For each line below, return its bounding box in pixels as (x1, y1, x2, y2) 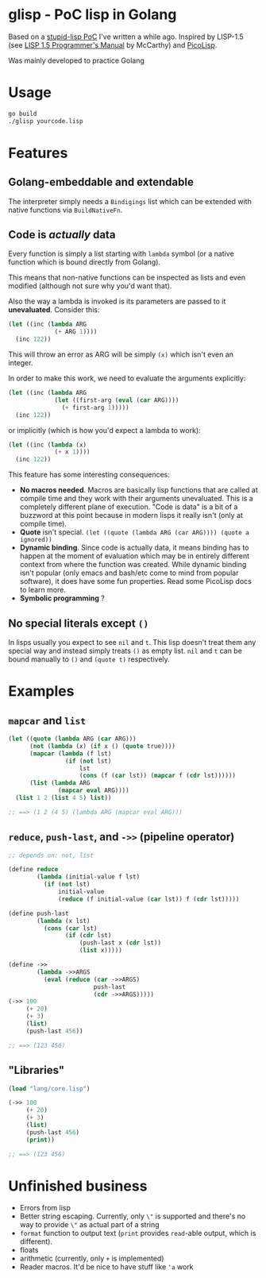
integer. (8, 358, 33, 368)
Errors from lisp (19, 1203, 71, 1213)
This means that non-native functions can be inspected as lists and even (8, 272, 246, 283)
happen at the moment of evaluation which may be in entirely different (19, 551, 250, 561)
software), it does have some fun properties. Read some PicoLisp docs (19, 577, 252, 586)
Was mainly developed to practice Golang (8, 56, 145, 65)
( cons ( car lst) (43, 924, 98, 932)
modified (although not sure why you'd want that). (8, 281, 172, 291)
